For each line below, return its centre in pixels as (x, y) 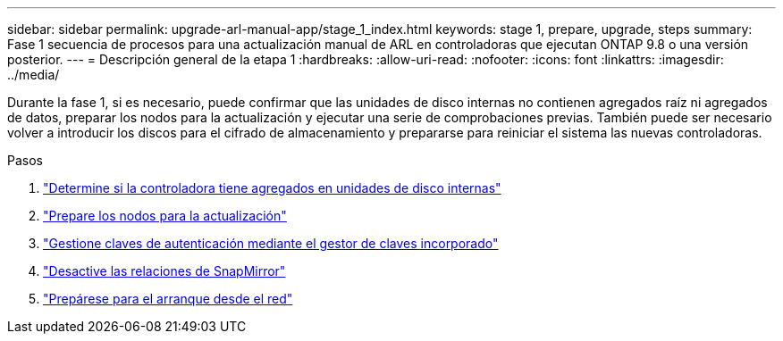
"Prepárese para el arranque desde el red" (168, 299)
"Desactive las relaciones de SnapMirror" (164, 271)
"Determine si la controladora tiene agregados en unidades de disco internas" (272, 188)
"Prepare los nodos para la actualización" (165, 216)
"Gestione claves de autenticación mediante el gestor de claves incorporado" (271, 243)
